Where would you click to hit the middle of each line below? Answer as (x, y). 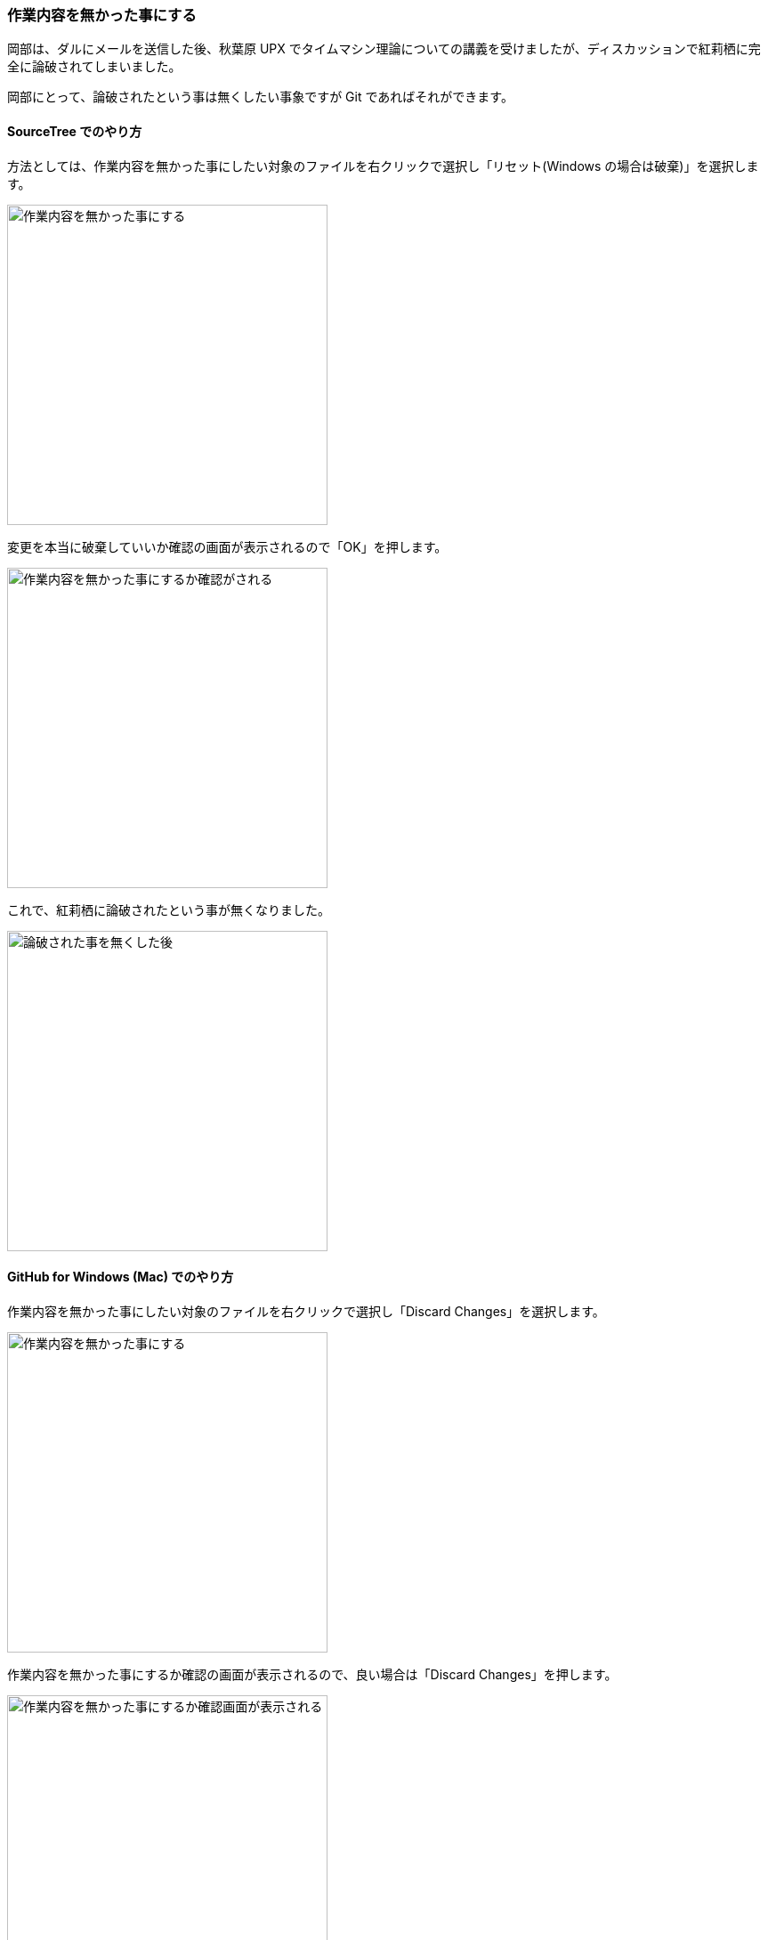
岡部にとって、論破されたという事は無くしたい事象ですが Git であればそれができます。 (260, 97)
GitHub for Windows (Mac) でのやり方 (121, 1277)
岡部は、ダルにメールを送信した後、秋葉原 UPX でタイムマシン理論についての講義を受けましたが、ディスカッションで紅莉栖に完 (384, 49)
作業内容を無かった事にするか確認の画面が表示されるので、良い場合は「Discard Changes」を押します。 (312, 1674)
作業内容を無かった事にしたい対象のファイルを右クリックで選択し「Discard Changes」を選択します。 (306, 1311)
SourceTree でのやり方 (75, 131)
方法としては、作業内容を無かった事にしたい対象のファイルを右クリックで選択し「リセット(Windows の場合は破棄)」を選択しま (383, 166)
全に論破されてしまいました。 (94, 67)
